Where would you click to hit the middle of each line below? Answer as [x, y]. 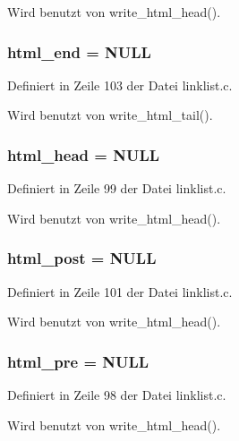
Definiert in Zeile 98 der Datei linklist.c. [117, 395]
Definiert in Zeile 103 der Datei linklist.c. [120, 85]
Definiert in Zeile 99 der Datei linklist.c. [117, 188]
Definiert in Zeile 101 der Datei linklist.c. [120, 291]
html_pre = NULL [78, 361]
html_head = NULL [84, 154]
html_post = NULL [82, 258]
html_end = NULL [79, 51]
